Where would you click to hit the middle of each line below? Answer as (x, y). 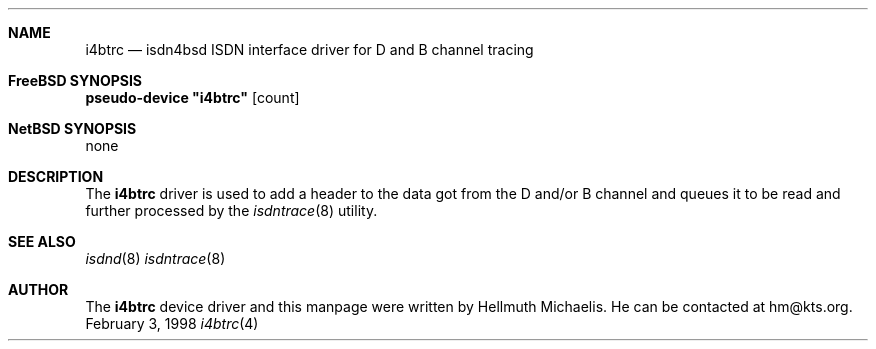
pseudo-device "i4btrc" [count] (192, 97)
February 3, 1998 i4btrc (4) (172, 323)
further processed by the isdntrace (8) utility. (231, 210)
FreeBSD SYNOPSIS (75, 80)
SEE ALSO (42, 241)
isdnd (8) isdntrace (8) (155, 258)
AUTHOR (38, 289)
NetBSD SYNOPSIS (72, 128)
